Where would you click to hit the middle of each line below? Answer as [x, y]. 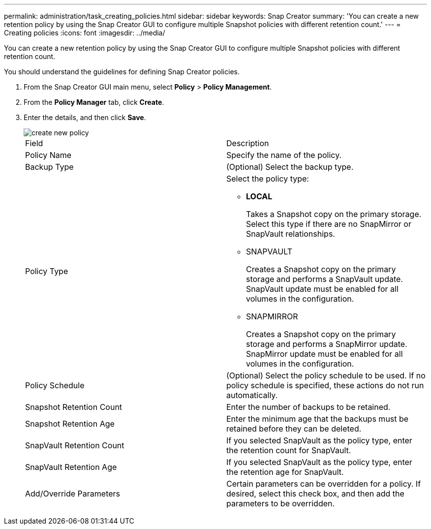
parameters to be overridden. [281, 503]
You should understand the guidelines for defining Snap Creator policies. [122, 72]
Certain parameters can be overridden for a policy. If [324, 484]
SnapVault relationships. [291, 234]
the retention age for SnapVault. [285, 472]
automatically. [252, 395]
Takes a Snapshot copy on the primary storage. [334, 214]
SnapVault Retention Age [71, 467]
